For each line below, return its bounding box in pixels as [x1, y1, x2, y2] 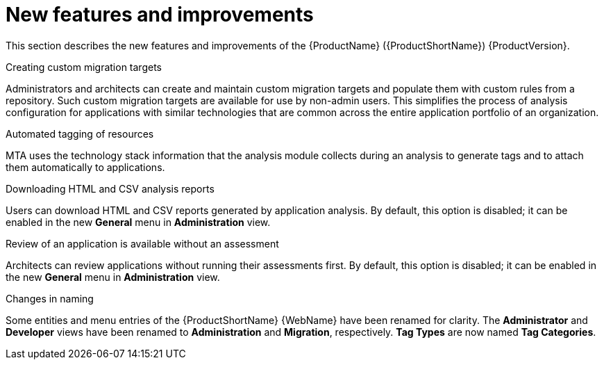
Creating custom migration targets [6, 60, 162, 73]
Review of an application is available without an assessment [6, 237, 279, 250]
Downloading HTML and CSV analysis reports [6, 182, 215, 195]
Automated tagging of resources [6, 127, 154, 140]
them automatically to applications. [6, 161, 165, 173]
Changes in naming [6, 292, 94, 305]
